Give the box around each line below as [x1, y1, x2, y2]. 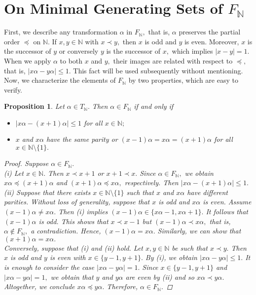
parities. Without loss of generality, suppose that [4, 197, 150, 207]
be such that [172, 242, 208, 253]
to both [60, 55, 83, 66]
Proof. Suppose [4, 158, 49, 168]
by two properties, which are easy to [128, 75, 238, 85]
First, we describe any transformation [4, 27, 118, 37]
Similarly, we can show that [157, 226, 241, 236]
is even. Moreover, [184, 36, 239, 46]
